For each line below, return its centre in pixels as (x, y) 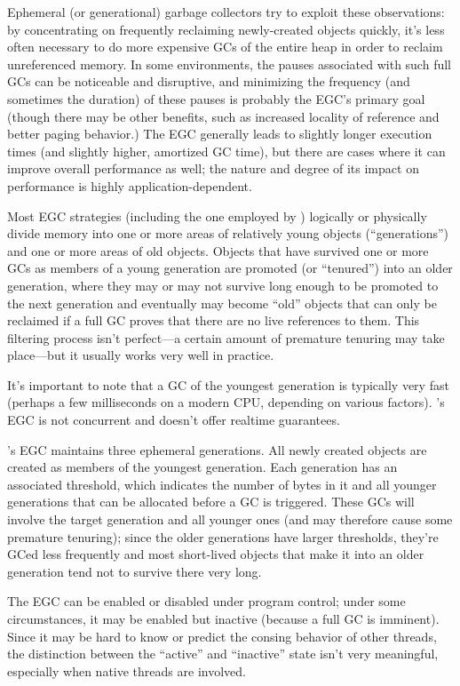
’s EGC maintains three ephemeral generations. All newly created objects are (217, 449)
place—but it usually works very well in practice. (141, 355)
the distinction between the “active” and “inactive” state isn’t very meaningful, (223, 654)
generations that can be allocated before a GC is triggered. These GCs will (211, 502)
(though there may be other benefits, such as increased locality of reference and (223, 116)
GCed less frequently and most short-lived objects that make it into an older (216, 554)
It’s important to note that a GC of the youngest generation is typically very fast (228, 384)
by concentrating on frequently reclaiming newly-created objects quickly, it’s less (226, 29)
